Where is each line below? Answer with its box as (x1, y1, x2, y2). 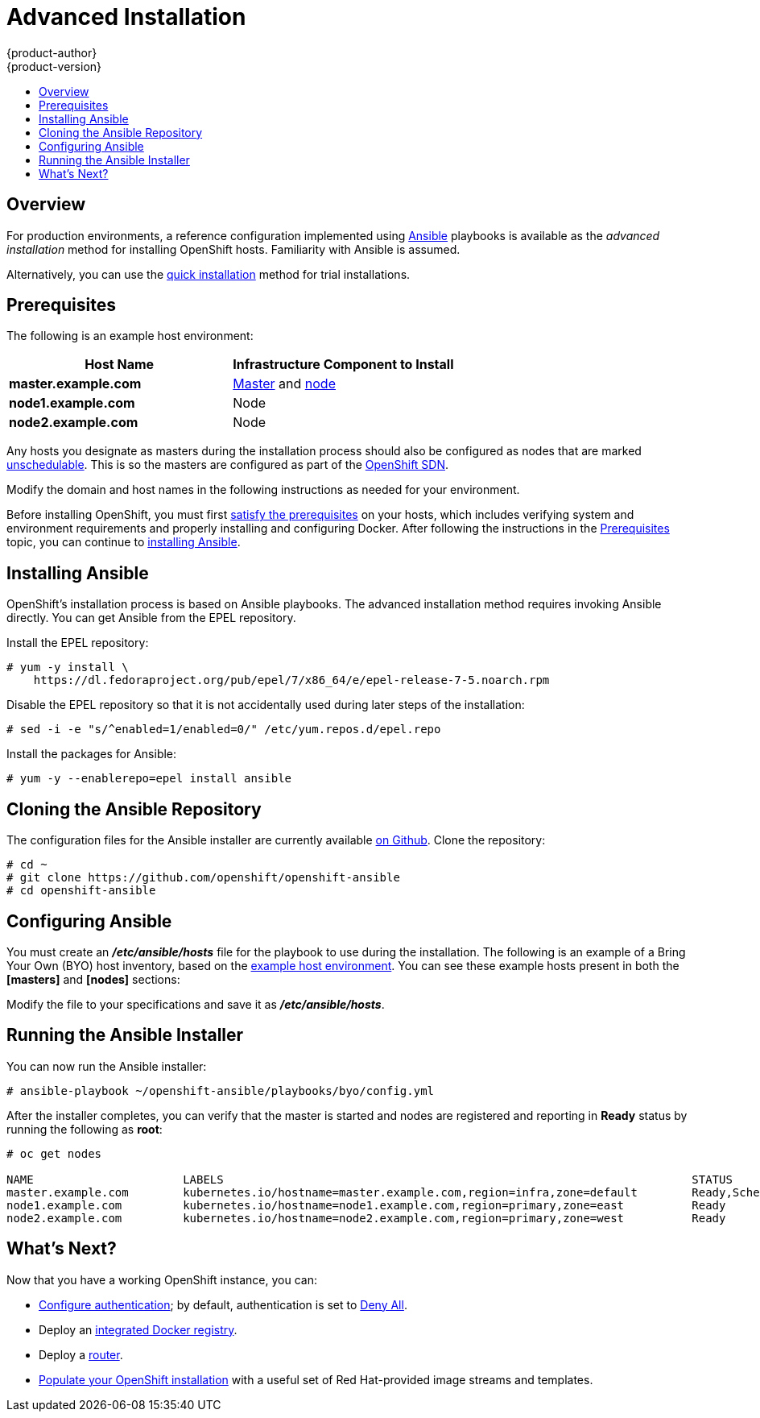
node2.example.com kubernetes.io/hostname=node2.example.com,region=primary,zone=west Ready (6, 1211, 726, 1225)
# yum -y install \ (6, 661, 129, 674)
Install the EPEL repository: (6, 636, 149, 650)
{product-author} (6, 45, 97, 60)
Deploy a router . (39, 1347, 123, 1362)
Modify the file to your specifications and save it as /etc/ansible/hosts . (6, 997, 385, 1011)
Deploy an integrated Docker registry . (39, 1322, 237, 1337)
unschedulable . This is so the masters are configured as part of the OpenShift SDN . (6, 458, 449, 472)
